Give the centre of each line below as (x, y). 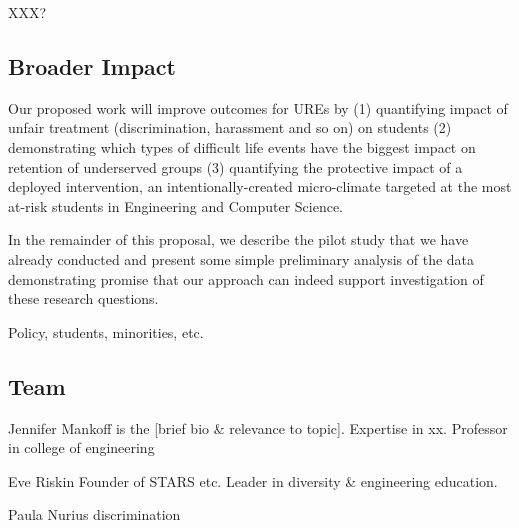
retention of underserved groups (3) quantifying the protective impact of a (235, 166)
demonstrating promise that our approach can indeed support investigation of (246, 278)
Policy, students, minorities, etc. (106, 331)
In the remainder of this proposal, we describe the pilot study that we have (238, 239)
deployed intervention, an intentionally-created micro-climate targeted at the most (260, 186)
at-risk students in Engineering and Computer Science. (176, 205)
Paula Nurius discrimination (94, 514)
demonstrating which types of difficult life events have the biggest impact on (242, 146)
